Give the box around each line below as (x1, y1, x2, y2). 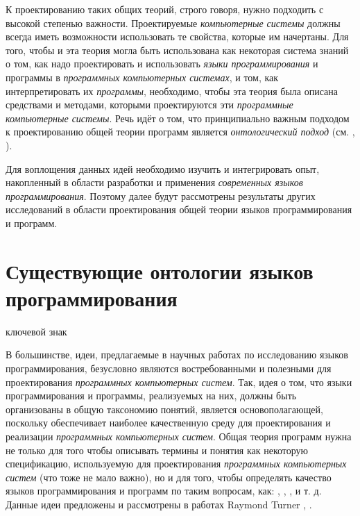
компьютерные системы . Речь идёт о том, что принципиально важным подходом (6, 110, 350, 125)
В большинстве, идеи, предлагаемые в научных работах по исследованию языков (6, 347, 348, 362)
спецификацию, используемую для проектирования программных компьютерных (6, 456, 347, 471)
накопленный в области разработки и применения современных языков (6, 175, 303, 190)
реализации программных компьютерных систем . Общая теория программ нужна (6, 428, 352, 443)
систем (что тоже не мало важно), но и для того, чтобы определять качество (6, 469, 332, 484)
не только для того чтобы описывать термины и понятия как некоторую (6, 442, 309, 457)
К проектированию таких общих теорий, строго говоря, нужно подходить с (6, 2, 324, 16)
